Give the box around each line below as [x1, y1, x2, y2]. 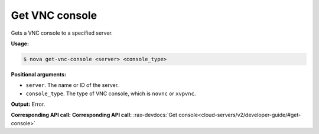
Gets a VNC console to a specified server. [11, 29, 113, 36]
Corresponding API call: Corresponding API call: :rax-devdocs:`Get [11, 112, 177, 119]
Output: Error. [11, 101, 45, 108]
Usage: [11, 40, 30, 47]
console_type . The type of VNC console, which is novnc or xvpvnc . [25, 90, 196, 97]
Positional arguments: [11, 71, 67, 78]
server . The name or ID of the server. [25, 82, 119, 89]
